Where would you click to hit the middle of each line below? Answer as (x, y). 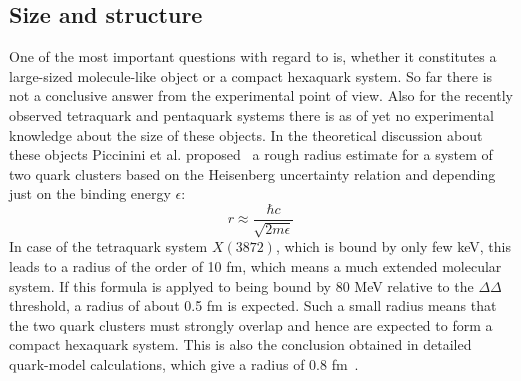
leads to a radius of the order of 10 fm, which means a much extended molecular (255, 266)
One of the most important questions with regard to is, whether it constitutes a (253, 56)
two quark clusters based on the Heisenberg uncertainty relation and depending (252, 173)
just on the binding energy (90, 193)
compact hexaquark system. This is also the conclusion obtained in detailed (240, 344)
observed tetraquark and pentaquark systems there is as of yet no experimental (251, 114)
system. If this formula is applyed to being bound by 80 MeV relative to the (241, 285)
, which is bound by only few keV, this (393, 246)
